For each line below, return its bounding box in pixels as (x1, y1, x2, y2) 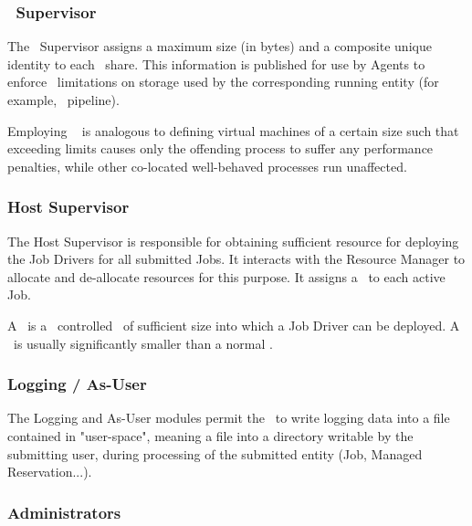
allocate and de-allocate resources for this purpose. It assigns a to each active (7, 267, 446, 286)
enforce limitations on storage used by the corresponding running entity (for (7, 72, 439, 91)
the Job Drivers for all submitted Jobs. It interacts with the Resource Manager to (7, 249, 466, 268)
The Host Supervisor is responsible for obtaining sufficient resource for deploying (7, 231, 459, 250)
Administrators (7, 500, 121, 523)
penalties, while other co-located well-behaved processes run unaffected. (7, 156, 407, 175)
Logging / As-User (7, 373, 147, 395)
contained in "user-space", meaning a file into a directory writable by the (7, 426, 414, 445)
